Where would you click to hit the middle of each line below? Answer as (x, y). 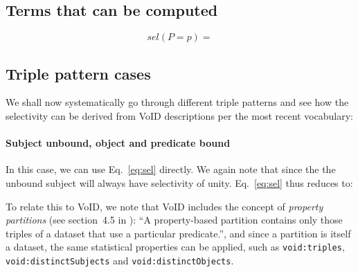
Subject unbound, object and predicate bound (118, 143)
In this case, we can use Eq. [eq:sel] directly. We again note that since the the (171, 169)
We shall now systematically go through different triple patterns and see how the (177, 102)
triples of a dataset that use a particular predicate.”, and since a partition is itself (178, 233)
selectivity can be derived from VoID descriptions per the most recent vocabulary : (180, 116)
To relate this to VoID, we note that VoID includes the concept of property (164, 206)
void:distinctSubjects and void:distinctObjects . (120, 261)
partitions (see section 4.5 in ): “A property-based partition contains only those (174, 220)
